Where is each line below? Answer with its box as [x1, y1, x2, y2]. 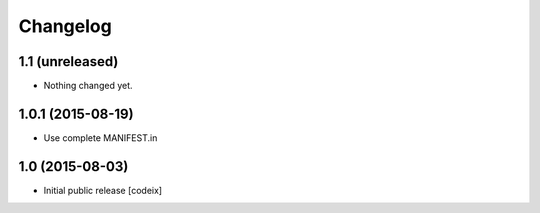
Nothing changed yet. [43, 80, 134, 92]
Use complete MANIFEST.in [43, 131, 158, 144]
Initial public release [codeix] [43, 184, 163, 196]
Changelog [18, 15, 112, 37]
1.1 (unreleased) [18, 53, 119, 70]
